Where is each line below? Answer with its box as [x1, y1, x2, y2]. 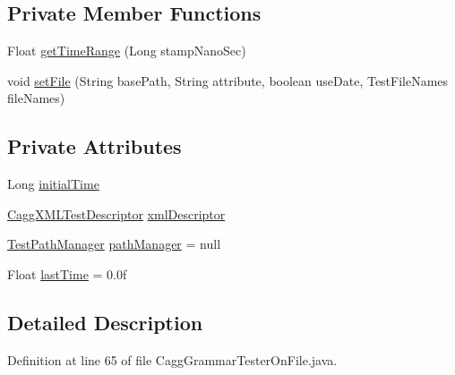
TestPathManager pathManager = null [7, 234, 221, 253]
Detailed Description [7, 308, 203, 336]
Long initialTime [7, 175, 99, 193]
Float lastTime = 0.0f [7, 264, 127, 283]
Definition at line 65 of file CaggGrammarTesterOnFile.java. [7, 350, 338, 369]
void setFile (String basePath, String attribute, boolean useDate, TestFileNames [7, 71, 449, 89]
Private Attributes [7, 132, 182, 160]
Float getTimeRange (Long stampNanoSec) [7, 41, 246, 60]
